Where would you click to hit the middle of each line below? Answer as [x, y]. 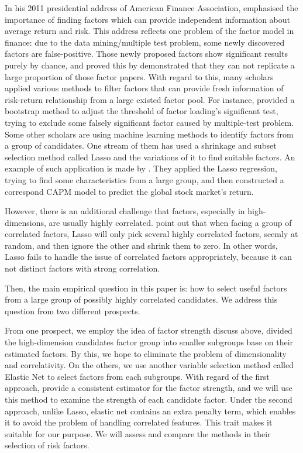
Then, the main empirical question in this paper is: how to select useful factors [146, 288]
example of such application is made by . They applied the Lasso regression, [141, 168]
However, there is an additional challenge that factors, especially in [125, 211]
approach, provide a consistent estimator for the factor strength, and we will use [149, 388]
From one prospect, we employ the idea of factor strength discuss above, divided [149, 330]
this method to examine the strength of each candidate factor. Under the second [149, 399]
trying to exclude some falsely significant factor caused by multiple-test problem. [149, 122]
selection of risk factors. [47, 445]
